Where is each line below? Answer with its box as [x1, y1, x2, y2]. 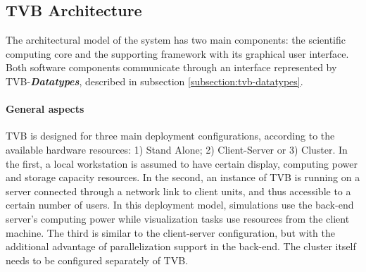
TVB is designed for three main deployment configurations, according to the [6, 128, 335, 143]
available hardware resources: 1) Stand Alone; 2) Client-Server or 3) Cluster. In [6, 142, 348, 156]
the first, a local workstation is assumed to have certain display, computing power [6, 156, 358, 171]
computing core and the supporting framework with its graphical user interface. [6, 46, 349, 61]
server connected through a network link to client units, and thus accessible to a [6, 183, 351, 198]
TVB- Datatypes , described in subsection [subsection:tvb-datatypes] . [6, 73, 303, 88]
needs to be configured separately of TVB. [6, 252, 189, 267]
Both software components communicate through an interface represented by [6, 60, 337, 75]
